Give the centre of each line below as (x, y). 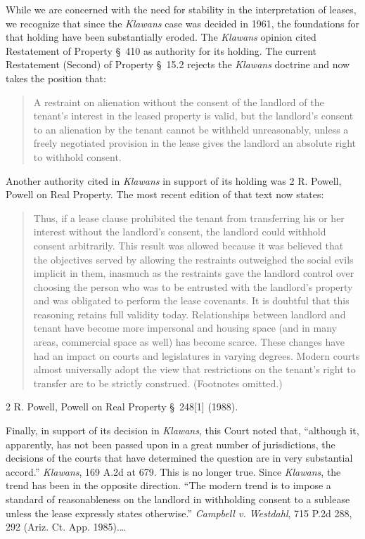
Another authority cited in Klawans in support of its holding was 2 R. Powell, (174, 180)
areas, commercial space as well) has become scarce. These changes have (189, 342)
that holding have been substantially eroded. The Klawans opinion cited (161, 37)
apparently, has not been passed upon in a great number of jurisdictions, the (171, 444)
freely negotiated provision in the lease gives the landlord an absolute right (195, 143)
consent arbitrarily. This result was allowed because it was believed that (188, 245)
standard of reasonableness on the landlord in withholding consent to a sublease (178, 499)
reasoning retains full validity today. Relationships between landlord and (190, 314)
